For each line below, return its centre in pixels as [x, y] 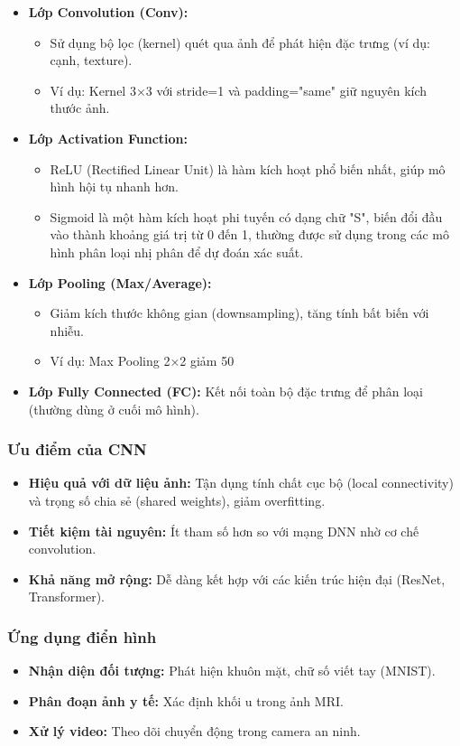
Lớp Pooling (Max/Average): [120, 282]
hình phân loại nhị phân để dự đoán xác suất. [177, 252]
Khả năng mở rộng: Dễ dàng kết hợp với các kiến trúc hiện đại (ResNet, [237, 578]
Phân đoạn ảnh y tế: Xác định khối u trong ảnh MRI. [186, 700]
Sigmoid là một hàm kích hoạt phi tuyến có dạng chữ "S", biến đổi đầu [246, 216]
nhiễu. [67, 330]
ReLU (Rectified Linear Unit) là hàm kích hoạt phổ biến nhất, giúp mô [248, 168]
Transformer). [67, 597]
